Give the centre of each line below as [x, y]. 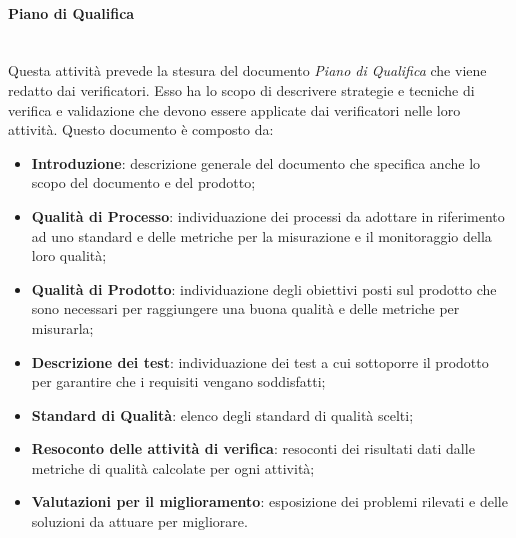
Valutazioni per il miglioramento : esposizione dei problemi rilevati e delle [269, 501]
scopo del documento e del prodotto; [143, 182]
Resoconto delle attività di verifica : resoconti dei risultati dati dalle [253, 448]
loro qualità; [69, 255]
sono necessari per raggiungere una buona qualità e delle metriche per [245, 308]
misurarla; [62, 327]
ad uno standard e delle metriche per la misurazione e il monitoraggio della [261, 235]
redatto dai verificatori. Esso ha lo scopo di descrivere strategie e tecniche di [241, 89]
